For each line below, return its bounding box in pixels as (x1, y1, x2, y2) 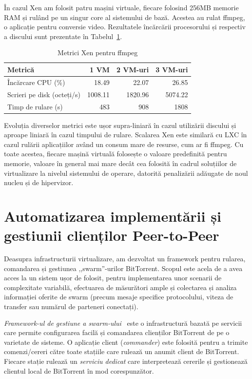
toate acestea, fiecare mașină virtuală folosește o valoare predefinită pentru (4, 148, 227, 159)
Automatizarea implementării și (4, 206, 221, 226)
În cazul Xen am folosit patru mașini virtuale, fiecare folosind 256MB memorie (4, 2, 239, 12)
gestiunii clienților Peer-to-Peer (4, 225, 219, 245)
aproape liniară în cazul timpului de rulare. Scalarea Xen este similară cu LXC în (4, 129, 247, 140)
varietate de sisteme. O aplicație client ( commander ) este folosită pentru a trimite (4, 337, 248, 347)
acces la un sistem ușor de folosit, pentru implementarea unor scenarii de (4, 273, 222, 283)
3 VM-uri (155, 64, 188, 74)
